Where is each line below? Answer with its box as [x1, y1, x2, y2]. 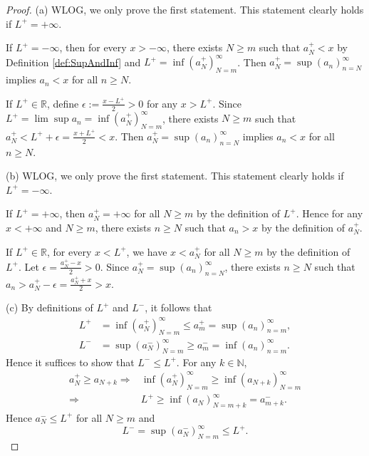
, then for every [59, 40, 127, 55]
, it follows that [145, 300, 212, 315]
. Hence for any [296, 206, 363, 221]
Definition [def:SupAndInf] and [6, 54, 141, 69]
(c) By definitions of [6, 300, 93, 315]
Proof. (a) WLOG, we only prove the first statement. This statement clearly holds [6, 2, 364, 16]
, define [47, 95, 79, 110]
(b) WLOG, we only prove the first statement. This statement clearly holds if [6, 168, 344, 183]
